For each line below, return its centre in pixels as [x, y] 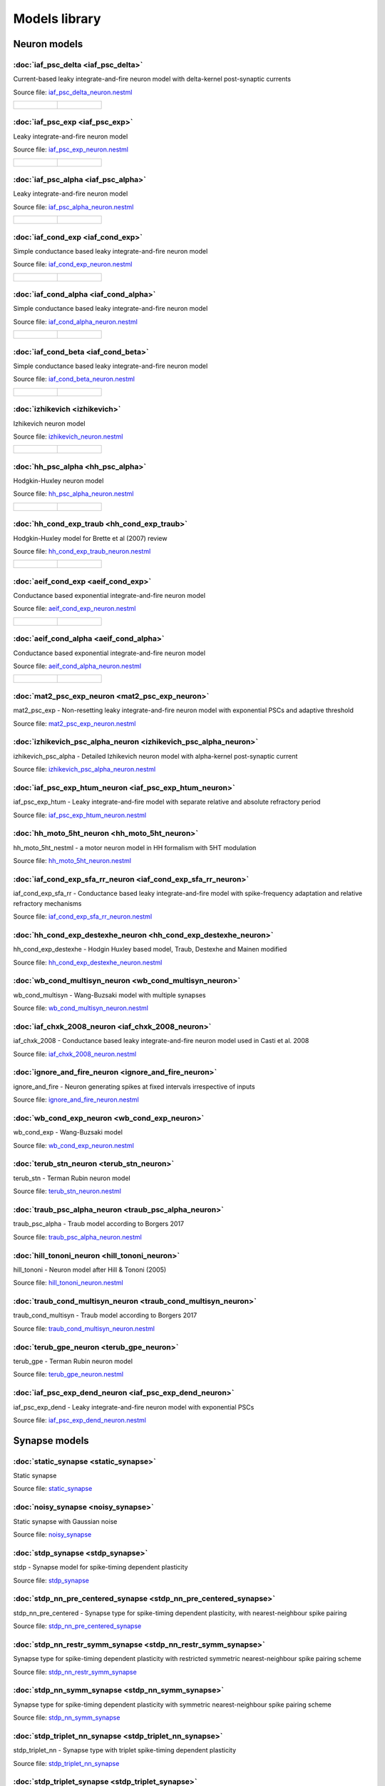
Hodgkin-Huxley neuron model [58, 481]
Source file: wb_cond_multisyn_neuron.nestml [81, 1008]
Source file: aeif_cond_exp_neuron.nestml [75, 609]
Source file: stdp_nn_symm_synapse [67, 1717]
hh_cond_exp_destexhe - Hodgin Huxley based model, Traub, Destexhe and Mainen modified [150, 949]
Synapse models [51, 1441]
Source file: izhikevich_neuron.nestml [68, 436]
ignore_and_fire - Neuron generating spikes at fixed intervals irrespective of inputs [134, 1087]
